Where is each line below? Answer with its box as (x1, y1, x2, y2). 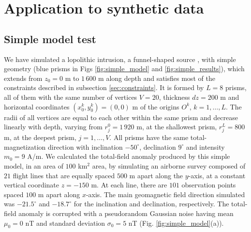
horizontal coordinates (4, 101, 70, 111)
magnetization (4, 141, 46, 152)
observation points (181, 180, 236, 190)
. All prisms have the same (109, 132, 189, 142)
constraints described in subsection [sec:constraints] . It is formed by (4, 82, 204, 93)
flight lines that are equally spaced (13, 170, 115, 180)
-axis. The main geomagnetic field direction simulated (86, 189, 245, 199)
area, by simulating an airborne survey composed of (92, 161, 246, 171)
